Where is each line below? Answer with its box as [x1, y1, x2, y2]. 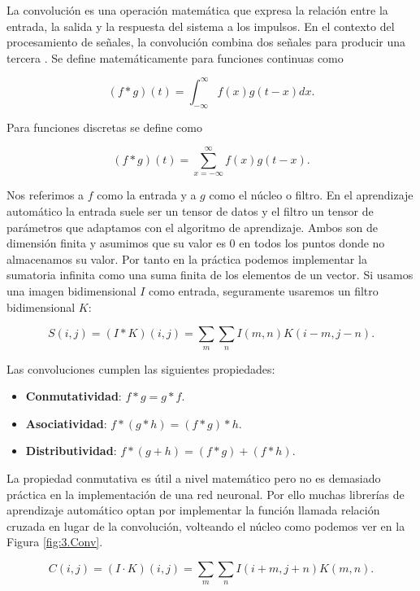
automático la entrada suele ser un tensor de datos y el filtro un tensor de [6, 203, 374, 220]
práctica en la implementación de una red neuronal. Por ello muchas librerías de [6, 485, 405, 502]
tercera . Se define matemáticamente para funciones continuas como [6, 49, 344, 66]
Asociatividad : [25, 414, 107, 431]
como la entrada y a [97, 186, 197, 204]
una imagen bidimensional [6, 282, 136, 300]
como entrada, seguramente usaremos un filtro [149, 282, 379, 300]
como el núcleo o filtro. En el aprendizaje [209, 186, 414, 204]
